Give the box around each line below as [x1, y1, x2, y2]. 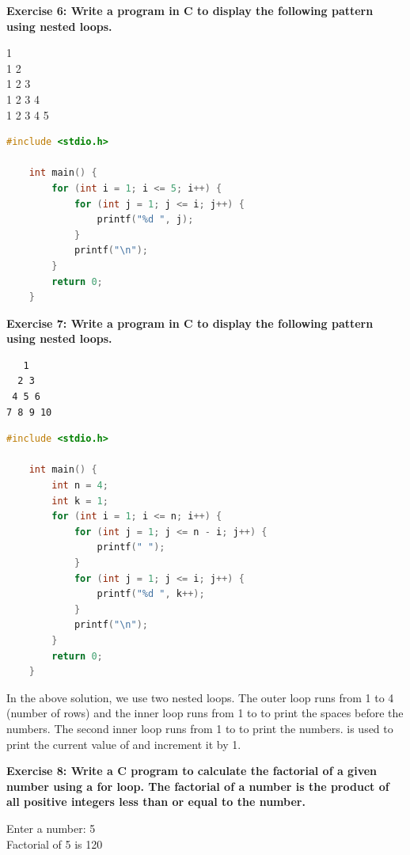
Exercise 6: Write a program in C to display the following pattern [6, 2, 374, 18]
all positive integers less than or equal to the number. [6, 793, 306, 810]
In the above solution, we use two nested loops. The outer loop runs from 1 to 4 [6, 689, 394, 705]
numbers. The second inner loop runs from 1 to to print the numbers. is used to [6, 720, 393, 736]
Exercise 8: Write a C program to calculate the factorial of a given [6, 762, 378, 779]
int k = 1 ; [51, 495, 108, 507]
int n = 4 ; [51, 480, 108, 492]
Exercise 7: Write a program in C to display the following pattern [6, 314, 374, 331]
